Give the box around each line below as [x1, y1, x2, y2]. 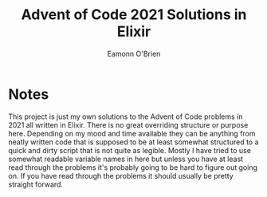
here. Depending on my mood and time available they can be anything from [8, 128, 257, 138]
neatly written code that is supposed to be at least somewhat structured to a [8, 137, 259, 147]
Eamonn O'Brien [107, 49, 161, 58]
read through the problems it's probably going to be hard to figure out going [8, 162, 257, 172]
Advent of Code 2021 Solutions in [21, 6, 247, 24]
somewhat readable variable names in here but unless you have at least [8, 154, 244, 164]
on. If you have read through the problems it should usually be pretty [8, 171, 234, 180]
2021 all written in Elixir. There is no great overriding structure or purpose [8, 120, 249, 129]
